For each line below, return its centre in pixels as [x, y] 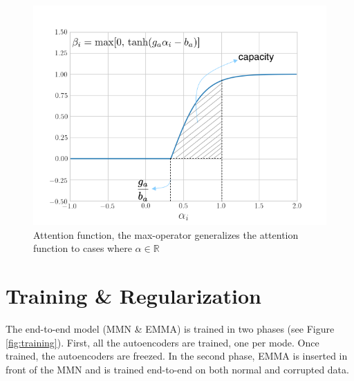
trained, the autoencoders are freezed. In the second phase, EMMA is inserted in [177, 356]
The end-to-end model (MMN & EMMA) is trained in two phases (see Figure [170, 328]
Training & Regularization [133, 295]
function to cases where [83, 248]
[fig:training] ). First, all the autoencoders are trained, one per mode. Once [162, 342]
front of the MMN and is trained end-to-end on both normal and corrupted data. [177, 369]
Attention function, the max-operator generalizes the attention [166, 234]
